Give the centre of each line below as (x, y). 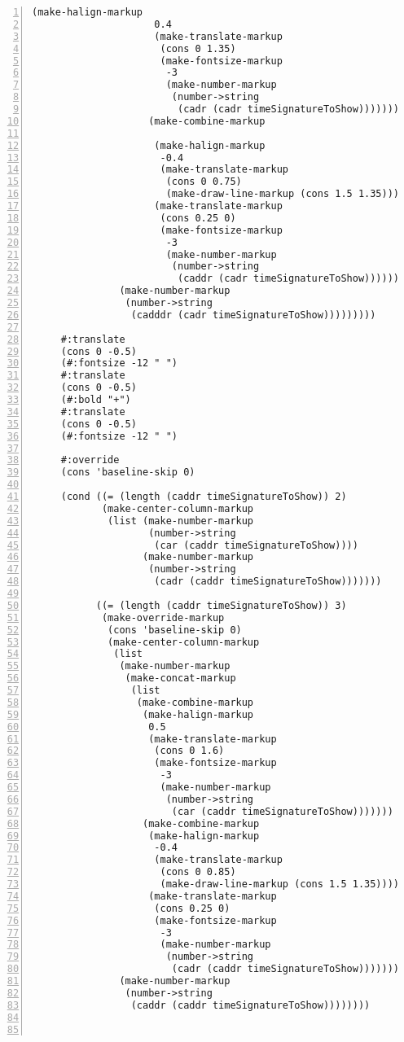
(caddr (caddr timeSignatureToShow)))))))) (250, 1005)
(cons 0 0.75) (204, 182)
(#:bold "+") (96, 400)
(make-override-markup (163, 617)
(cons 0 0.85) (198, 872)
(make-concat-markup (180, 679)
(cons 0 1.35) (198, 48)
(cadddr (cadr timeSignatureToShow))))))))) (253, 315)
